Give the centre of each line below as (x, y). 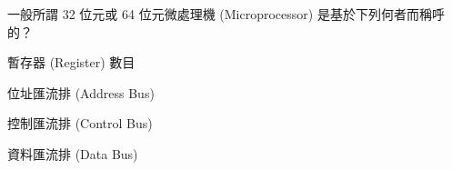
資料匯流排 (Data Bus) (73, 153)
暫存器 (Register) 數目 (71, 62)
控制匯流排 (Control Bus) (80, 123)
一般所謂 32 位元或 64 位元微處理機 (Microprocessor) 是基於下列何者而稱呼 (226, 14)
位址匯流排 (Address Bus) (81, 92)
